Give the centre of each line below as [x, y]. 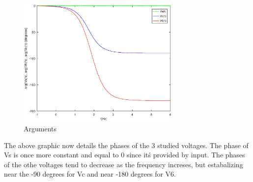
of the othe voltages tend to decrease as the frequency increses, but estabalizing [124, 164]
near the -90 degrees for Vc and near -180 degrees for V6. [90, 174]
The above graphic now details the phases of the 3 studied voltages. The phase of [126, 145]
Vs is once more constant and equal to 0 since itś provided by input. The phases [125, 155]
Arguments [40, 129]
